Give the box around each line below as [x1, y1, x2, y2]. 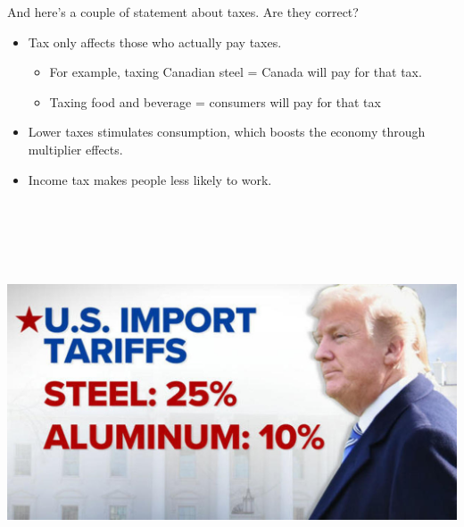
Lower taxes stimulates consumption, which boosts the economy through [28, 122, 426, 141]
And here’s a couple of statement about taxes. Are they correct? [7, 3, 359, 21]
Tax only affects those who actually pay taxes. [28, 32, 282, 51]
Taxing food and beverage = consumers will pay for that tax [49, 92, 381, 111]
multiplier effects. [28, 139, 123, 158]
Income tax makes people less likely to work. [28, 170, 272, 188]
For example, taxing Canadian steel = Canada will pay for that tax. [49, 63, 422, 81]
